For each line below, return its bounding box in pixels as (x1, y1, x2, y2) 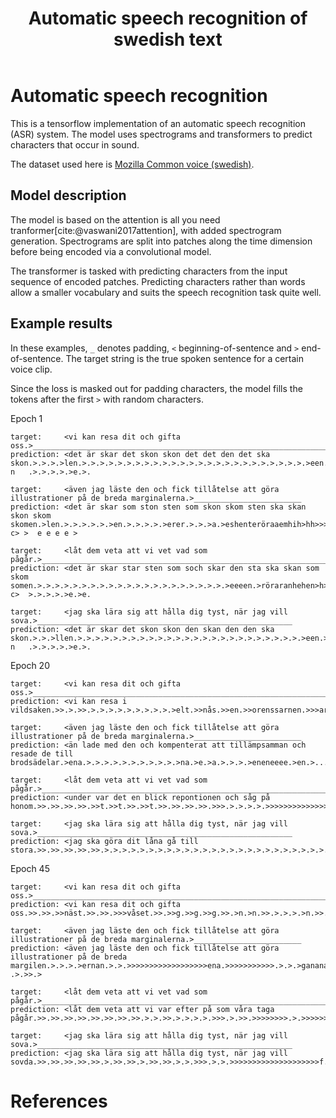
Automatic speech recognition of (28, 7, 308, 30)
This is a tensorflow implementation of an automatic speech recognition (10, 117, 306, 129)
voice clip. (10, 363, 53, 375)
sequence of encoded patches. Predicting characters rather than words (10, 275, 306, 287)
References (10, 1090, 108, 1112)
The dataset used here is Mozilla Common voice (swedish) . (10, 158, 255, 170)
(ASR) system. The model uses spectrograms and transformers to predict (10, 128, 313, 140)
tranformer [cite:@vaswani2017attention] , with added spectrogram (10, 224, 282, 236)
